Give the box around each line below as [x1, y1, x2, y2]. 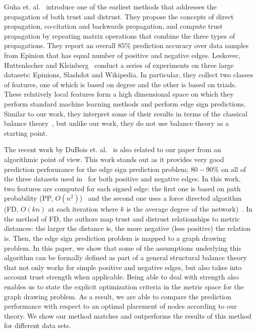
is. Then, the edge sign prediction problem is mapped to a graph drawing [4, 233, 226, 243]
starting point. [4, 127, 48, 138]
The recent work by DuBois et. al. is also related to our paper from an [4, 144, 221, 155]
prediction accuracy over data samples [133, 40, 249, 51]
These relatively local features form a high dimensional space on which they [4, 89, 234, 99]
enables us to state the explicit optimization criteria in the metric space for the [4, 281, 244, 292]
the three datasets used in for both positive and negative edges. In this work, [4, 173, 241, 184]
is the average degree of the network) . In [126, 204, 253, 214]
